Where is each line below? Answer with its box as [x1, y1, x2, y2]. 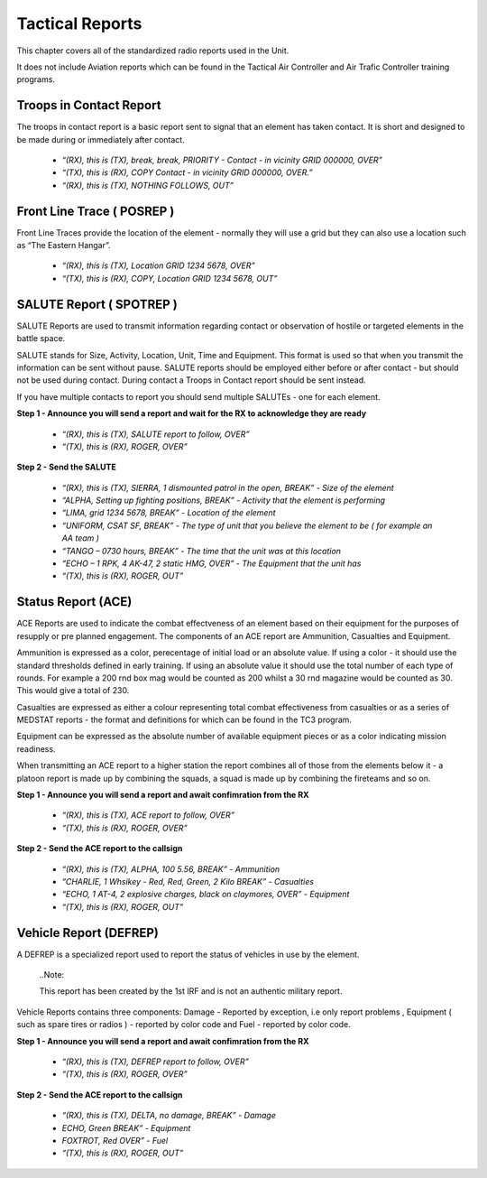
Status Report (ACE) [16, 594, 133, 609]
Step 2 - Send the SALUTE [16, 461, 116, 473]
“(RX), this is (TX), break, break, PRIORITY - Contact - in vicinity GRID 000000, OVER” [61, 154, 383, 166]
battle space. [16, 333, 66, 344]
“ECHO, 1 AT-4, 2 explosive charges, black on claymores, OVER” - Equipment [61, 889, 350, 900]
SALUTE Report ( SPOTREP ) [16, 296, 178, 311]
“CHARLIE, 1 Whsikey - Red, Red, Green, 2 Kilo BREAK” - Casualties [61, 876, 315, 886]
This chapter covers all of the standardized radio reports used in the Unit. [16, 45, 289, 56]
